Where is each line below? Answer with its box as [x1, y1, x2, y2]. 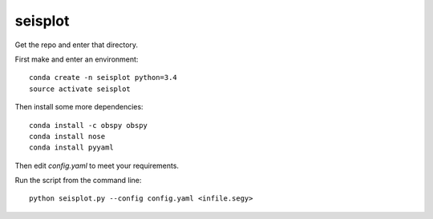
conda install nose [29, 132, 106, 141]
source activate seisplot [29, 84, 132, 94]
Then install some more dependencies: [14, 102, 144, 112]
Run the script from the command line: [14, 176, 142, 185]
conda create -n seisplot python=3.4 [29, 73, 178, 82]
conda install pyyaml [29, 143, 114, 152]
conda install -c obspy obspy [29, 121, 148, 129]
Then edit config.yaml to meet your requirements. [14, 161, 180, 170]
